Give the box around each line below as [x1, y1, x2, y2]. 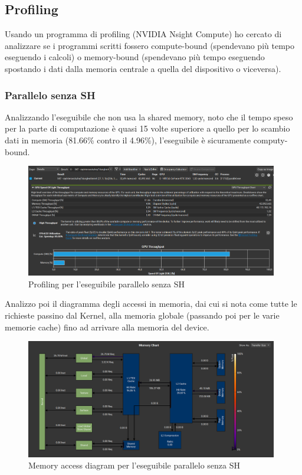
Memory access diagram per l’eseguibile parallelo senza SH [28, 459, 240, 471]
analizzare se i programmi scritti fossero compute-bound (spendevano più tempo [5, 39, 294, 51]
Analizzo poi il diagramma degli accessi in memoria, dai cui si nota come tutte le [5, 297, 297, 310]
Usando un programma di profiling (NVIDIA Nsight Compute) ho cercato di [5, 28, 282, 40]
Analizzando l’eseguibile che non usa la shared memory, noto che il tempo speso [5, 110, 293, 123]
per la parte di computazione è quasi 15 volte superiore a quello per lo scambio [5, 122, 290, 135]
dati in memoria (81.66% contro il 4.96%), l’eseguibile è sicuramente [5, 133, 251, 146]
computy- [253, 133, 288, 146]
